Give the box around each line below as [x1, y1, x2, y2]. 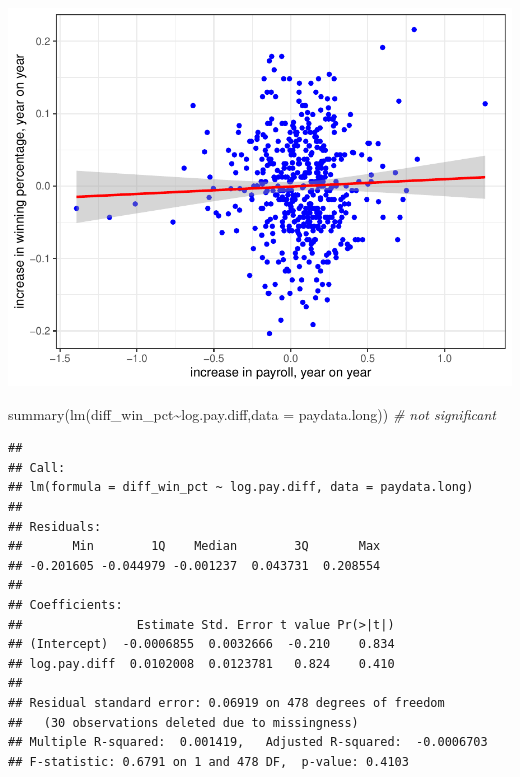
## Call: [8, 460, 66, 475]
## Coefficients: [8, 597, 123, 612]
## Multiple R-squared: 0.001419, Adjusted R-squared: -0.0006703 [8, 735, 488, 750]
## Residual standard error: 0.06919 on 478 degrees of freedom [8, 695, 445, 710]
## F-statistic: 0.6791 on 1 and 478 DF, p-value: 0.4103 [8, 754, 409, 769]
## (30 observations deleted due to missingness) [8, 715, 359, 730]
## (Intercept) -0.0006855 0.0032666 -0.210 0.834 [8, 637, 395, 652]
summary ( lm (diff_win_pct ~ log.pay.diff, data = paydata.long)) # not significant [8, 403, 496, 424]
